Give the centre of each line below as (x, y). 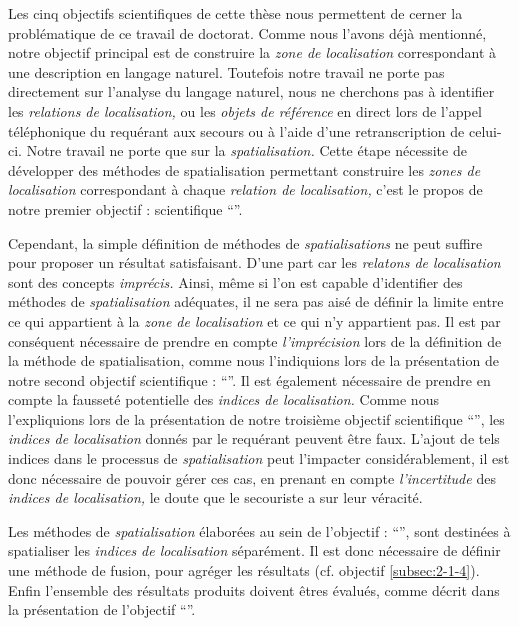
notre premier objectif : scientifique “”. (125, 208)
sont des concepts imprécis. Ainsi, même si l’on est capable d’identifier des (235, 281)
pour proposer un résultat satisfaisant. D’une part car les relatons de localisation (254, 262)
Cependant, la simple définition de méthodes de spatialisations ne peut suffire (245, 242)
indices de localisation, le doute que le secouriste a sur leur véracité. (215, 497)
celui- (485, 130)
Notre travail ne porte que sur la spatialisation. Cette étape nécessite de (246, 150)
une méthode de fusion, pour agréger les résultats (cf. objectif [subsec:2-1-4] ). (244, 570)
